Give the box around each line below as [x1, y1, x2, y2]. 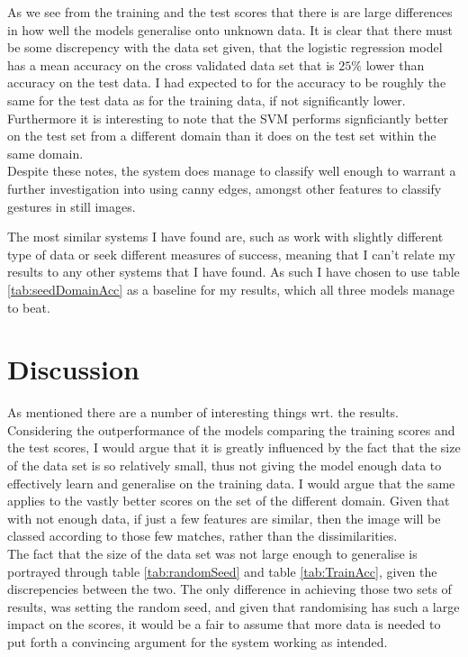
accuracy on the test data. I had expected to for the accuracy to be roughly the [7, 73, 446, 92]
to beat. [7, 297, 50, 316]
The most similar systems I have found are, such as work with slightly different [7, 227, 444, 246]
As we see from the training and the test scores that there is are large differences [7, 3, 453, 21]
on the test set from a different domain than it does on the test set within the [7, 126, 436, 145]
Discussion [7, 351, 139, 388]
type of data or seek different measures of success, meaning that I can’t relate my [7, 244, 455, 263]
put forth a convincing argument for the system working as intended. [7, 632, 388, 651]
